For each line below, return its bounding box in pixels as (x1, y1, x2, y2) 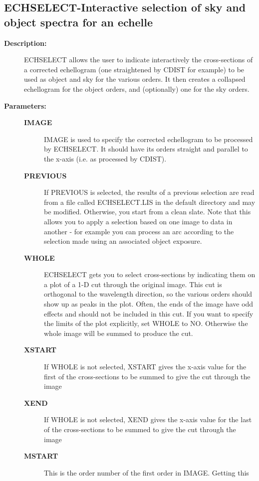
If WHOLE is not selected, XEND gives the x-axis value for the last (44, 414, 252, 425)
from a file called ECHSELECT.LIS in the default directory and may (44, 196, 256, 207)
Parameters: (4, 100, 46, 111)
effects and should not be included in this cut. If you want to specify (44, 308, 254, 319)
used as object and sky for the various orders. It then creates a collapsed (24, 74, 246, 84)
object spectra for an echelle (4, 14, 153, 29)
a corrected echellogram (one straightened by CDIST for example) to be (24, 64, 245, 74)
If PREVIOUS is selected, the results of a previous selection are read (44, 187, 255, 197)
